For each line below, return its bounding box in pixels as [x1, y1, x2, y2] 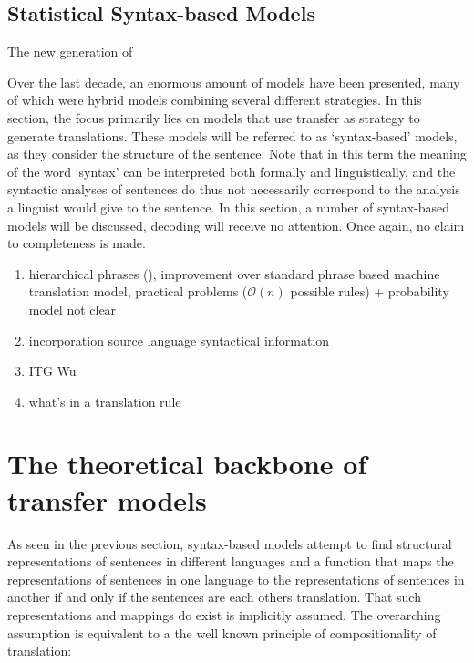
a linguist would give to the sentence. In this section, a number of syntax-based [7, 197, 450, 216]
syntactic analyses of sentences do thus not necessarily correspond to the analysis [7, 180, 460, 199]
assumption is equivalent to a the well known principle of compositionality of [7, 623, 437, 642]
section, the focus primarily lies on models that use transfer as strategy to [7, 108, 420, 127]
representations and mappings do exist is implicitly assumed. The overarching [7, 605, 441, 624]
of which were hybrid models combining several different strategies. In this [7, 90, 422, 109]
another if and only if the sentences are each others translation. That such [7, 587, 421, 606]
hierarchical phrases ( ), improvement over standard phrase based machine [28, 264, 440, 283]
